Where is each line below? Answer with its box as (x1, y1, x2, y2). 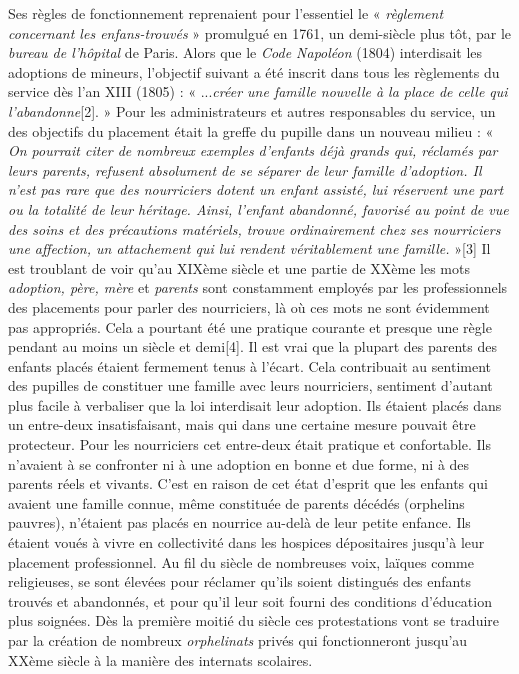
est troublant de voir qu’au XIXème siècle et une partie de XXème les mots (8, 257, 470, 278)
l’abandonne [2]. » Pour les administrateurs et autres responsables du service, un (8, 100, 496, 121)
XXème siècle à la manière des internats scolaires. (8, 649, 313, 670)
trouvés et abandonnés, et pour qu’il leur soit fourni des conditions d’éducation (8, 590, 492, 611)
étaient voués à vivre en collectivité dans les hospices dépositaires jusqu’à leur (8, 532, 485, 553)
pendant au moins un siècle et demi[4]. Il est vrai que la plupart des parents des (8, 336, 498, 357)
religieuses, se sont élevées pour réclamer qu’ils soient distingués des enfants (8, 571, 471, 592)
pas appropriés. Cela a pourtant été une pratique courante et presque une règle (8, 316, 492, 337)
